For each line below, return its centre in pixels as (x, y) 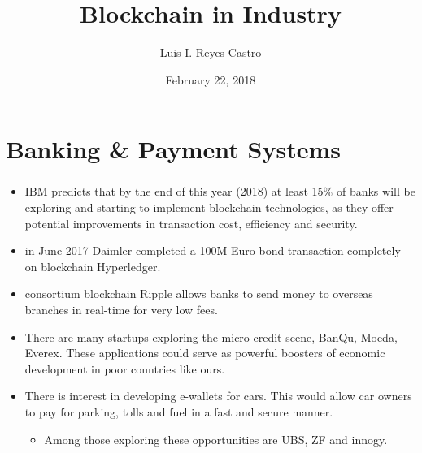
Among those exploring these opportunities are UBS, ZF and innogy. (216, 439)
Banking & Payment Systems (173, 149)
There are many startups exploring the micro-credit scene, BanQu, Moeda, (211, 337)
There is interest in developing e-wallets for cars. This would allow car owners (218, 396)
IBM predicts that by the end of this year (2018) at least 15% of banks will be (220, 191)
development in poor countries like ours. (125, 368)
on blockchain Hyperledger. (93, 266)
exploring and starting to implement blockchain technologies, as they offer (209, 207)
